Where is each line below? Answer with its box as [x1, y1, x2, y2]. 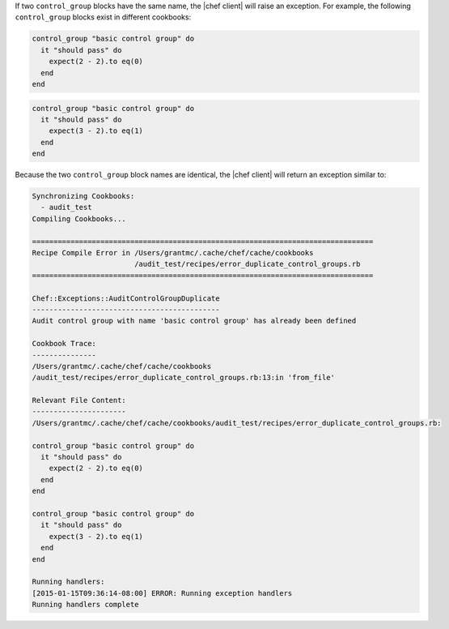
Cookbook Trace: [32, 339, 97, 349]
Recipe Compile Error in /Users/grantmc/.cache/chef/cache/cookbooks [32, 248, 314, 257]
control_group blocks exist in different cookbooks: [15, 12, 192, 22]
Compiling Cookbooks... [32, 214, 127, 223]
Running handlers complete [32, 600, 139, 610]
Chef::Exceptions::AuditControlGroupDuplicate [32, 293, 220, 303]
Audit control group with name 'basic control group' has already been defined [32, 316, 357, 326]
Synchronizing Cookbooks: [32, 191, 135, 201]
